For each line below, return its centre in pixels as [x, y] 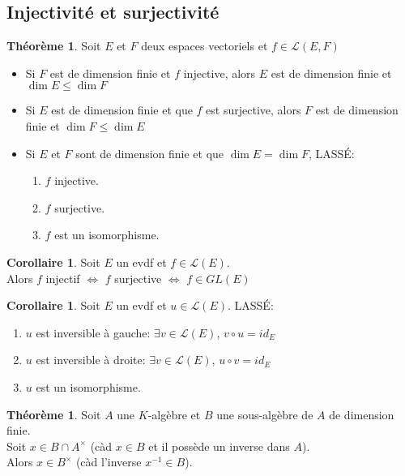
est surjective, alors [254, 110]
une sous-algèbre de [265, 414]
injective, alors [220, 73]
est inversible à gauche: [93, 332]
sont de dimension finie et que [150, 153]
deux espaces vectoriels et [205, 46]
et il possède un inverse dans [219, 446]
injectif [63, 278]
